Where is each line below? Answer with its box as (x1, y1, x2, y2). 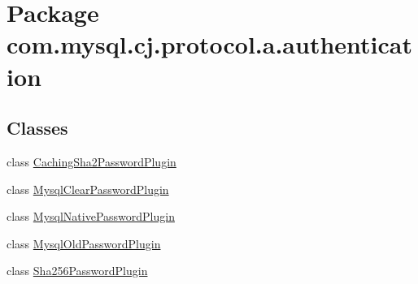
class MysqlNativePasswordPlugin (7, 208, 175, 225)
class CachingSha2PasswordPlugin (7, 153, 176, 170)
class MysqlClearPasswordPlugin (7, 180, 169, 197)
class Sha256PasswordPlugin (7, 262, 148, 279)
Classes (7, 115, 68, 140)
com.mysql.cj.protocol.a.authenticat (7, 28, 412, 61)
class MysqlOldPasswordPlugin (7, 235, 161, 252)
